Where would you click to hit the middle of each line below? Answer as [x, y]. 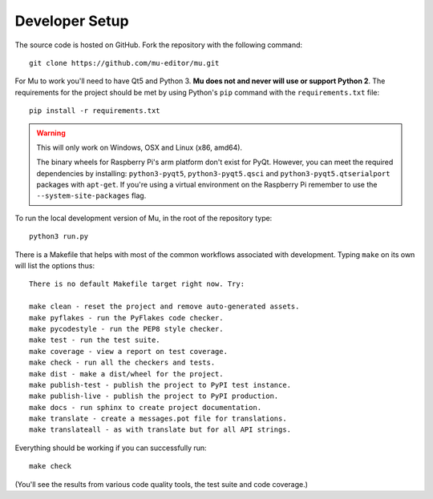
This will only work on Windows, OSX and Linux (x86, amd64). [140, 147]
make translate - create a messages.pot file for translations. [158, 419]
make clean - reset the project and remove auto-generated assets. [164, 307]
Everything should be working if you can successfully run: [111, 448]
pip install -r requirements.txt [95, 111]
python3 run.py [59, 237]
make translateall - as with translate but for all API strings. [160, 430]
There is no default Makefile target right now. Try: [137, 284]
